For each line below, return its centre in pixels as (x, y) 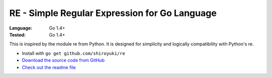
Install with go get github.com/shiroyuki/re (74, 53)
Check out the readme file (49, 67)
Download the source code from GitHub (63, 60)
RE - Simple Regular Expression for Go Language (113, 13)
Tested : (18, 34)
